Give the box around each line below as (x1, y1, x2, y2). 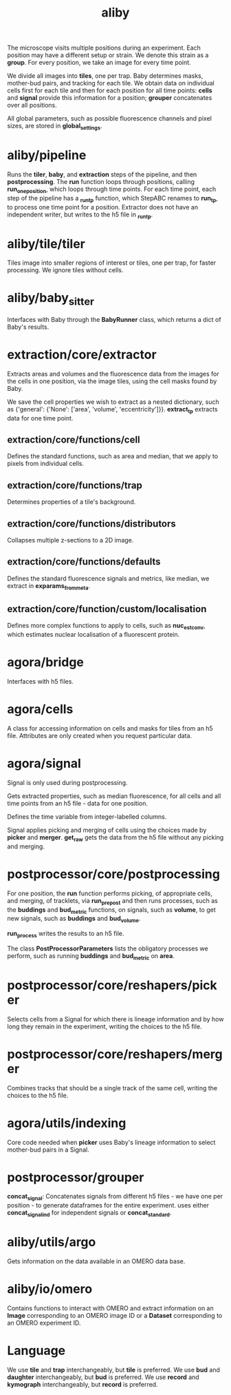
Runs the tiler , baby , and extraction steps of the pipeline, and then (7, 170, 197, 179)
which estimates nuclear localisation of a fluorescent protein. (7, 631, 180, 639)
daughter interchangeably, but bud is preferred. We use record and (7, 1373, 199, 1381)
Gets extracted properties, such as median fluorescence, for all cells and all (7, 791, 221, 800)
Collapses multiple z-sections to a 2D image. (7, 536, 134, 544)
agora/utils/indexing (7, 1115, 126, 1131)
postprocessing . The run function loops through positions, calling (7, 177, 195, 185)
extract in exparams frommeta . (7, 581, 91, 591)
